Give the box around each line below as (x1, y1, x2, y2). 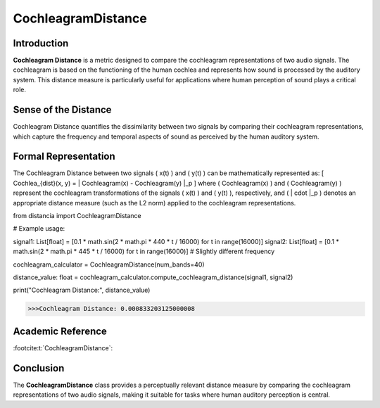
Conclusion (13, 362, 65, 374)
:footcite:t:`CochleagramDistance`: (13, 343, 113, 352)
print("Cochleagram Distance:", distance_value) (13, 286, 151, 295)
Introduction (13, 37, 69, 49)
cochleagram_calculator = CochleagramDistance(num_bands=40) (13, 260, 205, 269)
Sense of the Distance (13, 104, 112, 116)
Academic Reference (13, 325, 107, 337)
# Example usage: (13, 224, 65, 233)
